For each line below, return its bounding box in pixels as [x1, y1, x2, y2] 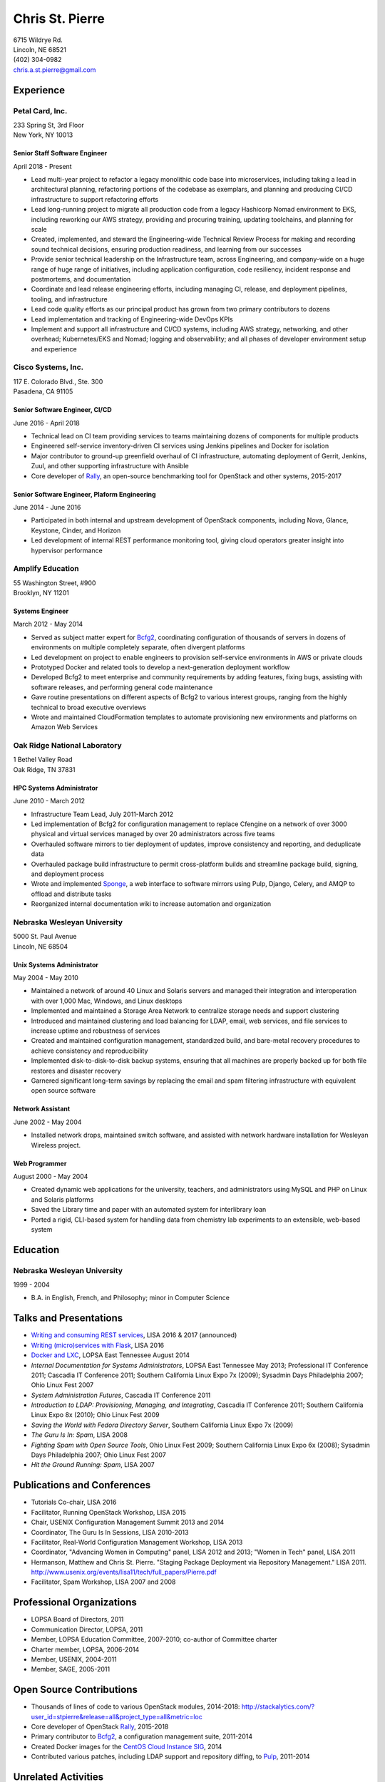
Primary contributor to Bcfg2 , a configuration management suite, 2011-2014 [31, 1732, 253, 1741]
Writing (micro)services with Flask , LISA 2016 [31, 1341, 165, 1349]
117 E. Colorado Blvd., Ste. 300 [13, 377, 103, 386]
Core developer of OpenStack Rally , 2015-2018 [31, 1722, 169, 1731]
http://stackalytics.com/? [241, 1702, 315, 1711]
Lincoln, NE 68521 [13, 45, 67, 53]
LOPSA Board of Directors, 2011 [31, 1615, 124, 1624]
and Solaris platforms [31, 1195, 94, 1204]
